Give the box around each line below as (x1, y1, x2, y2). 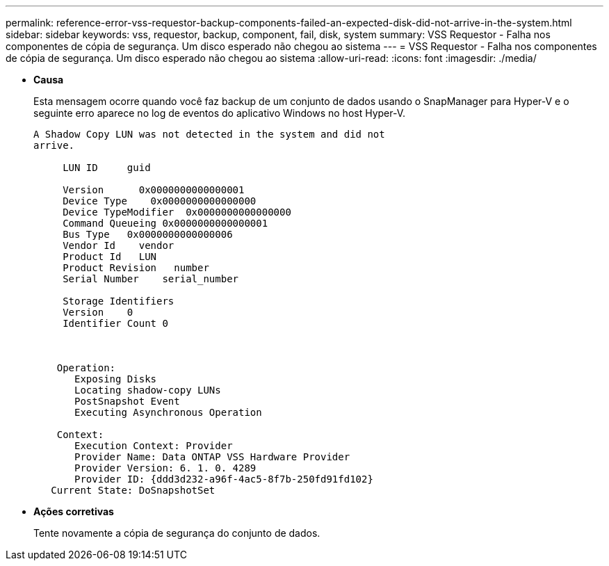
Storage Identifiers (63, 296, 174, 307)
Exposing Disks (74, 373, 157, 385)
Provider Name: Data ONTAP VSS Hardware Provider (74, 451, 350, 462)
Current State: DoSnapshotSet (51, 485, 216, 496)
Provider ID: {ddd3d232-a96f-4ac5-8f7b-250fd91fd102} (74, 474, 373, 485)
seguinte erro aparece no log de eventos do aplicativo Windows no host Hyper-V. (33, 107, 406, 119)
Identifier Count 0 (63, 318, 168, 329)
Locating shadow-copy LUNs (74, 385, 221, 396)
